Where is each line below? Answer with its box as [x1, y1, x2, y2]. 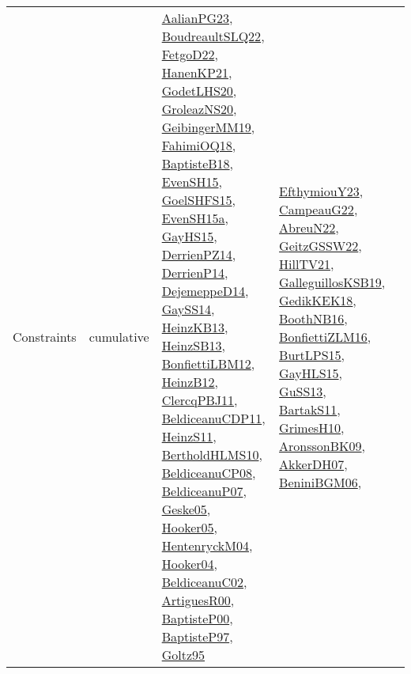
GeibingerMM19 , [161, 118, 255, 136]
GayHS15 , [161, 227, 217, 245]
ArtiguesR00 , [161, 591, 235, 609]
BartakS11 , [279, 399, 341, 418]
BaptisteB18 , [161, 154, 234, 172]
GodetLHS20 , [161, 81, 237, 100]
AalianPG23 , [161, 9, 233, 27]
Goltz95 [161, 646, 205, 664]
